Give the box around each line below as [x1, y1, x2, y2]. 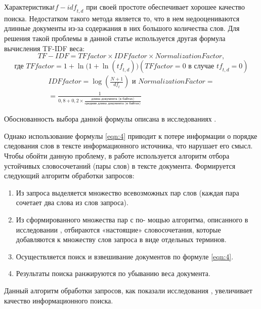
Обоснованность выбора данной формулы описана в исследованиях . [4, 113, 216, 124]
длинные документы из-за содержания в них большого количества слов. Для [4, 23, 240, 33]
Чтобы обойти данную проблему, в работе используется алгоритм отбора [4, 150, 230, 161]
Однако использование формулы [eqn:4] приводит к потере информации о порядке [4, 130, 257, 141]
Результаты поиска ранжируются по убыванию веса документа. [16, 268, 210, 279]
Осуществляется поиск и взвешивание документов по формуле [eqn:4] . [16, 251, 234, 261]
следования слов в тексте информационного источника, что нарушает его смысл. [4, 140, 253, 151]
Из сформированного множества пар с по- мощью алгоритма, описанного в [16, 214, 248, 224]
